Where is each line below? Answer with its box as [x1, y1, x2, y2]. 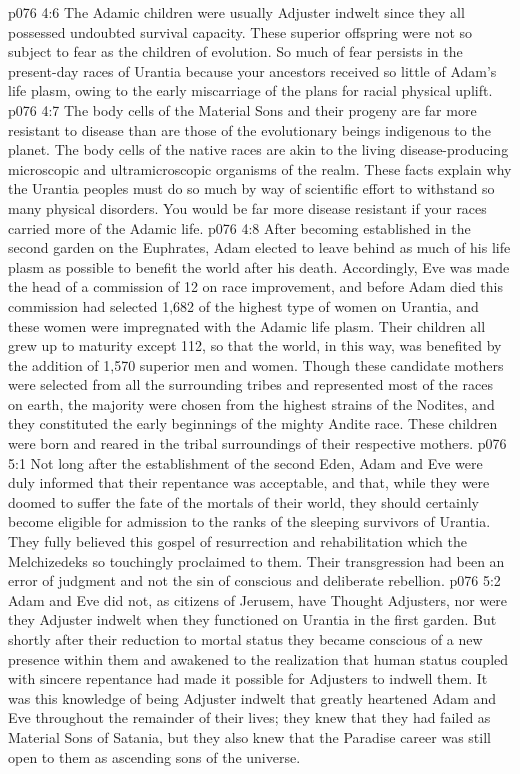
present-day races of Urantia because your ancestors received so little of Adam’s [8, 60, 497, 81]
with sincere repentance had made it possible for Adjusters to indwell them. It [8, 668, 488, 689]
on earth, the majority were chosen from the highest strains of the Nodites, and [8, 393, 495, 414]
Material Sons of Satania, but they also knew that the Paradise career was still [8, 726, 491, 747]
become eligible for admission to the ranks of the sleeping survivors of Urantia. [8, 511, 491, 532]
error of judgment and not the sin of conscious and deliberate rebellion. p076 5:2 [8, 570, 501, 591]
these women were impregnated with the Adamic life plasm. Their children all [8, 315, 486, 336]
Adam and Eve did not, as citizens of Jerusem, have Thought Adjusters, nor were [8, 589, 508, 610]
